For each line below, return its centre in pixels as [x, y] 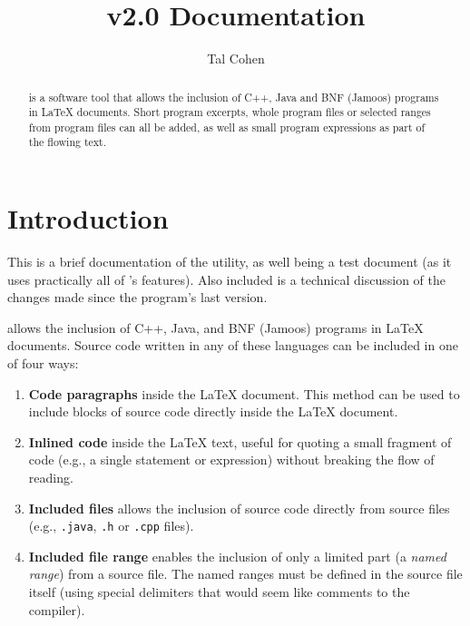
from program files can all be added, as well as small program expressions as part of [227, 127]
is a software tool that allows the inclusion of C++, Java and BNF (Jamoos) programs [234, 97]
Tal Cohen [236, 59]
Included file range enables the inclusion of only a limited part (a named [237, 556]
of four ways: [43, 363]
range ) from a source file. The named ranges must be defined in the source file [245, 574]
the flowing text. [68, 142]
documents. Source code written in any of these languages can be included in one [233, 345]
